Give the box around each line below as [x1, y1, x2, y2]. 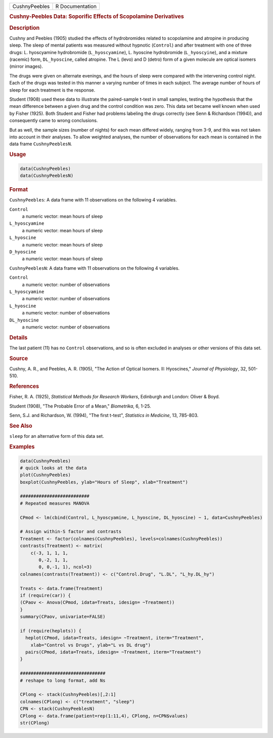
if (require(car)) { [20, 592, 71, 598]
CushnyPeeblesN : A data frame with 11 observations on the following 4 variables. [9, 265, 179, 271]
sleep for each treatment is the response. [9, 87, 96, 93]
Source [9, 355, 28, 362]
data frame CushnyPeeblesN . [9, 141, 72, 147]
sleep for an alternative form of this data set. [9, 433, 104, 439]
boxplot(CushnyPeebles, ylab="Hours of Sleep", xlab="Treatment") [20, 479, 188, 485]
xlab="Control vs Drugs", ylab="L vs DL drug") [30, 642, 151, 648]
